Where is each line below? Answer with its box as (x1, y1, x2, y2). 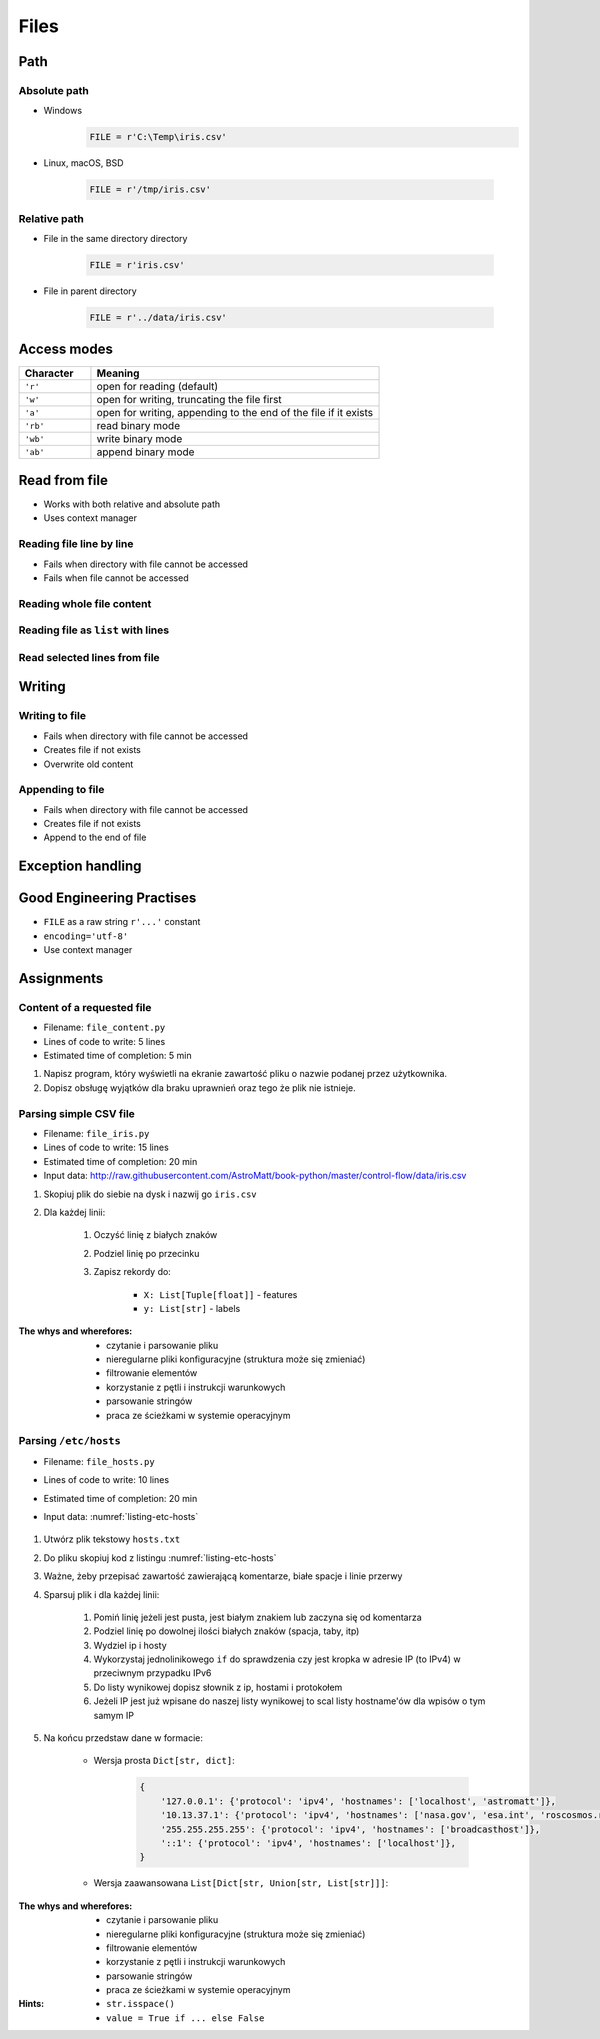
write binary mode (96, 432, 183, 446)
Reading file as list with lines (18, 623, 170, 637)
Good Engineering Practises (18, 890, 197, 907)
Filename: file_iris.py (43, 1128, 150, 1139)
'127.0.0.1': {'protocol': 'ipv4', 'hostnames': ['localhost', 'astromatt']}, (160, 1795, 557, 1807)
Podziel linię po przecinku (93, 1247, 200, 1259)
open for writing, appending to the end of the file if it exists (96, 406, 374, 420)
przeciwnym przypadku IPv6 (93, 1667, 212, 1679)
